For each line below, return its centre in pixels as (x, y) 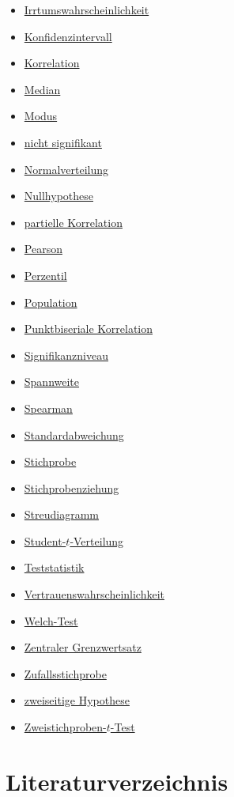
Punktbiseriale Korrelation (89, 329)
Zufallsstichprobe (65, 673)
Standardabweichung (74, 434)
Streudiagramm (62, 514)
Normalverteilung (66, 169)
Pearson (43, 249)
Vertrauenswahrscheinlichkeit (94, 594)
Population (51, 302)
